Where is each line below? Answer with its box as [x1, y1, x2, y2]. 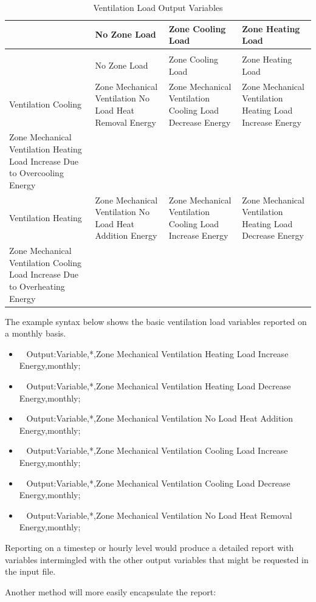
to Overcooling [9, 166, 64, 179]
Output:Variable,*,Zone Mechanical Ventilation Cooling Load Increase [26, 444, 288, 457]
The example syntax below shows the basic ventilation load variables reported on [5, 315, 307, 327]
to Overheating [9, 279, 65, 292]
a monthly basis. [5, 327, 66, 340]
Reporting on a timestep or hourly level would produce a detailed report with [5, 541, 294, 553]
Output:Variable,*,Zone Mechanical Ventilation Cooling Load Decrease [26, 476, 290, 489]
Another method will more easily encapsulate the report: [5, 585, 216, 598]
